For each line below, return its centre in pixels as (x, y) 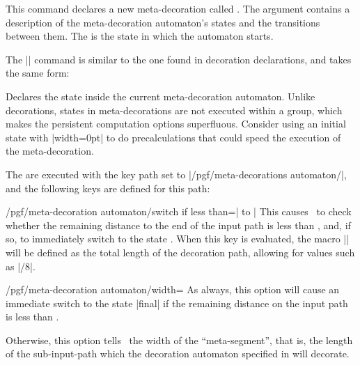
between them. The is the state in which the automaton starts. (140, 36)
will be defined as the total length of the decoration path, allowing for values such (180, 252)
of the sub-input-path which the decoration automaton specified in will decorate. (178, 354)
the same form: (38, 73)
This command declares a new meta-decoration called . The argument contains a (178, 8)
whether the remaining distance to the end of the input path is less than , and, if (178, 225)
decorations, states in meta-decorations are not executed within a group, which (174, 110)
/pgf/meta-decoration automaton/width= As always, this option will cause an (173, 289)
